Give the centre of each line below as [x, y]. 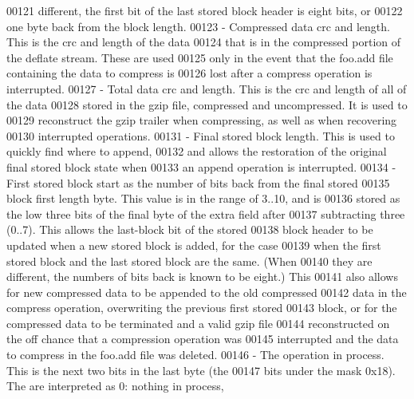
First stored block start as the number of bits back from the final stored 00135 [198, 182]
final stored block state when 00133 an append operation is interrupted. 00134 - [201, 166]
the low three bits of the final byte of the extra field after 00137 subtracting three [206, 213]
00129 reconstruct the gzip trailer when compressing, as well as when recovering [202, 120]
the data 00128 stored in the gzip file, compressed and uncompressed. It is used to [207, 104]
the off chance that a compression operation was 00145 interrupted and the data [203, 339]
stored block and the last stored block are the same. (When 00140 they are [189, 261]
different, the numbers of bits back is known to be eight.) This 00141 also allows [202, 277]
